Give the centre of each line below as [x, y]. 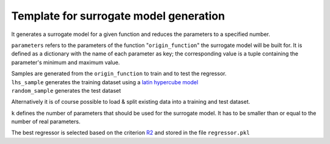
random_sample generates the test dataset [66, 90]
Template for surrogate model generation [118, 16]
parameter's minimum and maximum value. [66, 62]
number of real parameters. [46, 121]
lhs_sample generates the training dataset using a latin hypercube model [105, 82]
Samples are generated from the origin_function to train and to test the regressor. [119, 74]
